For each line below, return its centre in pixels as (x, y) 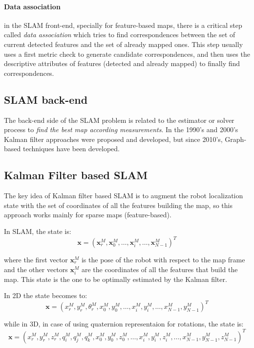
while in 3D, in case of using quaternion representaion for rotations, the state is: (124, 324)
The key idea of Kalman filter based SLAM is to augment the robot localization (124, 196)
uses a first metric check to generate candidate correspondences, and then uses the (127, 54)
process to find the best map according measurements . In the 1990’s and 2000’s (121, 129)
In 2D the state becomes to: (46, 295)
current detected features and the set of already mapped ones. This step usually (124, 44)
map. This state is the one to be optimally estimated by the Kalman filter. (116, 279)
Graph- (236, 139)
